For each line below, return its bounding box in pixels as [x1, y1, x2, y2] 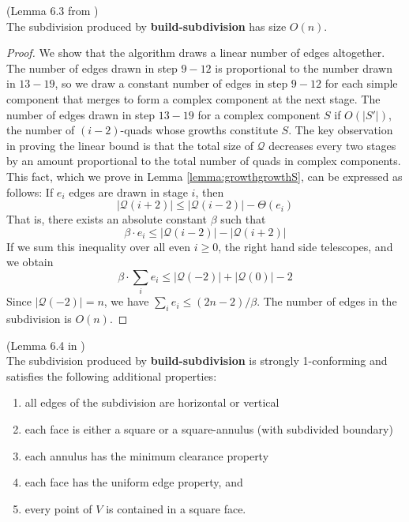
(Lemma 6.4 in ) [6, 336, 85, 353]
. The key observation [288, 122, 393, 138]
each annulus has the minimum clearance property [24, 447, 269, 464]
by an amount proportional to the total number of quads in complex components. [6, 152, 401, 169]
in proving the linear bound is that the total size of [6, 137, 253, 153]
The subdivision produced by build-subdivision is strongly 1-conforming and [6, 352, 388, 369]
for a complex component [197, 106, 321, 122]
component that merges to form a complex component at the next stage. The [6, 90, 381, 107]
